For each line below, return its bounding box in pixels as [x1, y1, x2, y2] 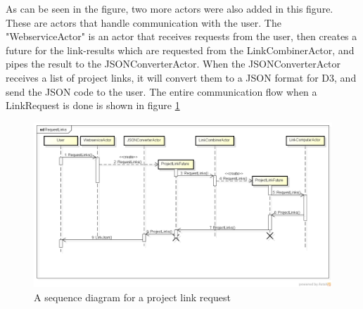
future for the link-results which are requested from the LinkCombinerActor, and [6, 42, 355, 57]
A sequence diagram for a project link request [34, 289, 231, 304]
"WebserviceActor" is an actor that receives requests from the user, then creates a [6, 29, 357, 44]
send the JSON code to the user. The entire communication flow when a [6, 84, 317, 99]
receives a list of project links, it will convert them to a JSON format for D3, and [6, 70, 357, 84]
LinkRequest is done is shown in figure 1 [6, 98, 180, 113]
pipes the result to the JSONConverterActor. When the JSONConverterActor [6, 56, 341, 71]
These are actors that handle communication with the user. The [6, 15, 281, 30]
